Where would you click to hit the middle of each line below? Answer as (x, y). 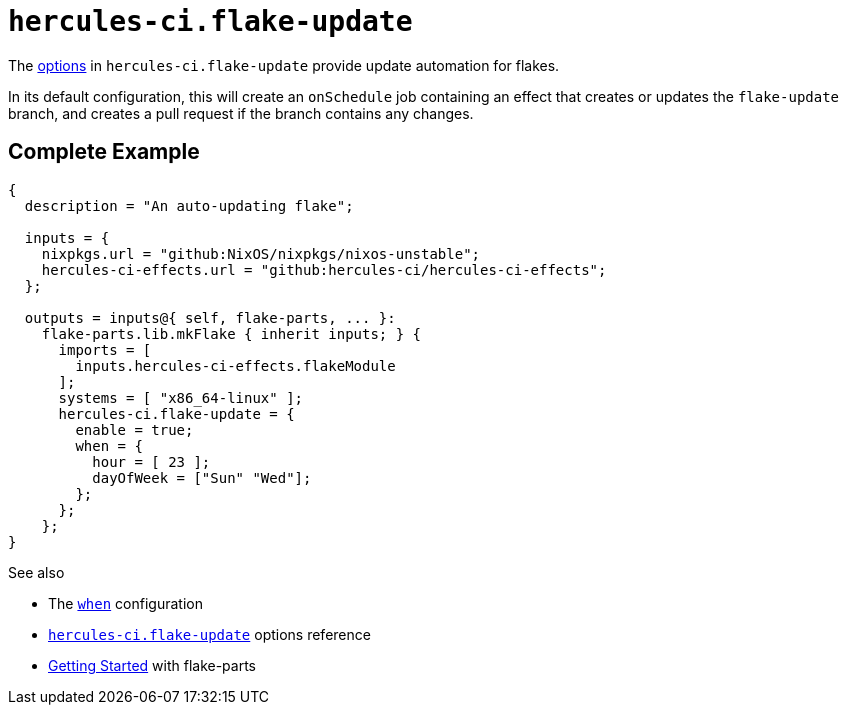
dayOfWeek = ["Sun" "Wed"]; (202, 477)
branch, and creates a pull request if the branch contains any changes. (241, 113)
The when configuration (125, 603)
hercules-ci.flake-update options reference (209, 634)
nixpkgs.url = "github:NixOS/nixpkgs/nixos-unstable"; (261, 253)
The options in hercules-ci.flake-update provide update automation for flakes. (284, 65)
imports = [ (105, 349)
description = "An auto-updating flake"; (189, 205)
